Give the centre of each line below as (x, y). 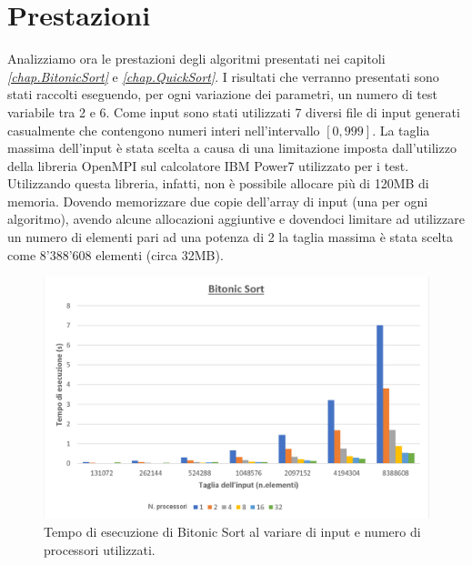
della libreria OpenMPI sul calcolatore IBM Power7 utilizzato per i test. (208, 165)
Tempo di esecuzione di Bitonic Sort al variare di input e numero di (232, 532)
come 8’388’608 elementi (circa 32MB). (115, 254)
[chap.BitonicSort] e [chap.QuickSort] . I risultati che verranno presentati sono (223, 76)
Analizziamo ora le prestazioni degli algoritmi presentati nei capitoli (196, 59)
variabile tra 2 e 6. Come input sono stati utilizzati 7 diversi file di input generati (234, 111)
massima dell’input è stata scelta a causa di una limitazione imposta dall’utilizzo (232, 148)
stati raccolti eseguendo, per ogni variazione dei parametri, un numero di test (222, 94)
